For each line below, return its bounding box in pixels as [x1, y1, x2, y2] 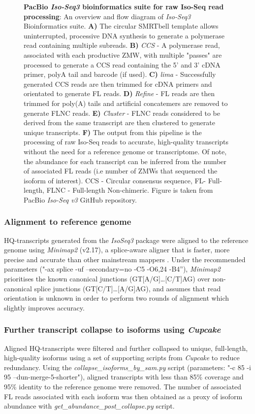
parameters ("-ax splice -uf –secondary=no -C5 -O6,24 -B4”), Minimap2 [4, 264, 221, 274]
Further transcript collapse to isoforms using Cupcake [4, 323, 221, 336]
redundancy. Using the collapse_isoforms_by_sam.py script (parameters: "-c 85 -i [4, 362, 251, 372]
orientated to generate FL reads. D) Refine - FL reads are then [24, 88, 215, 99]
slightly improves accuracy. [4, 302, 85, 312]
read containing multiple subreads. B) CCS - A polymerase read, [24, 40, 220, 50]
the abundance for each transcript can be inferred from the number [24, 156, 226, 166]
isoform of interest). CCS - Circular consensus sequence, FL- [24, 175, 206, 185]
